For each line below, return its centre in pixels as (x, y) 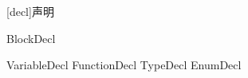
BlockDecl (31, 38)
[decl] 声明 (30, 11)
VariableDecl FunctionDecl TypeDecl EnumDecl (124, 65)
